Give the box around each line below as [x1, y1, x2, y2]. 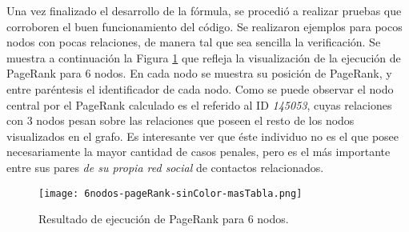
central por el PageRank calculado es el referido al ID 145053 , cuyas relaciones [6, 96, 392, 113]
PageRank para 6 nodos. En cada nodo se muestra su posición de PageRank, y [6, 65, 392, 82]
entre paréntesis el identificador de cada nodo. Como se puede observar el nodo [6, 80, 394, 97]
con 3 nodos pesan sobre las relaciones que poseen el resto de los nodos [6, 112, 355, 129]
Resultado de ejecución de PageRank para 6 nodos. [38, 210, 289, 227]
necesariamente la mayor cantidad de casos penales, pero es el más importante [6, 143, 391, 160]
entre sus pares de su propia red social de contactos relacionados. [6, 158, 324, 175]
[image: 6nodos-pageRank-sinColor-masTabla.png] [38, 187, 303, 199]
